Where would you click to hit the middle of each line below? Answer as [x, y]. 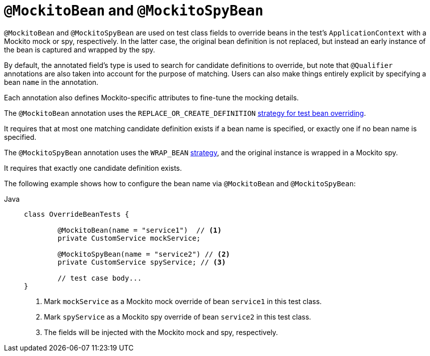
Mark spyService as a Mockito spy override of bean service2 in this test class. [178, 317]
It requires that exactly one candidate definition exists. [93, 168]
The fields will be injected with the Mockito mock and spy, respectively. [161, 332]
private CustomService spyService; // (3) [142, 262]
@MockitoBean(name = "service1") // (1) [140, 230]
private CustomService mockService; [129, 238]
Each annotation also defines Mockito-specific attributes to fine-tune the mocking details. [151, 97]
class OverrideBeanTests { [77, 214]
